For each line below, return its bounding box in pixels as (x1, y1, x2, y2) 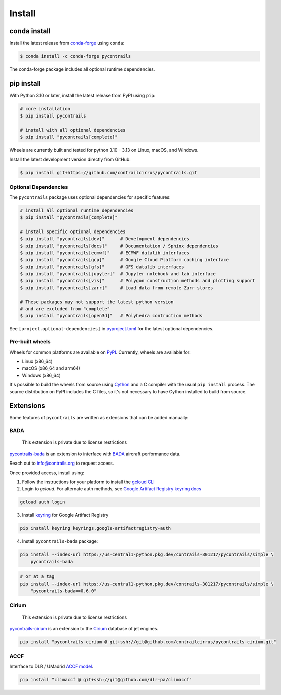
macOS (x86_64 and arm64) (22, 365, 80, 371)
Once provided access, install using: (9, 470, 85, 476)
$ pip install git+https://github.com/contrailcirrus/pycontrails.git (20, 170, 198, 175)
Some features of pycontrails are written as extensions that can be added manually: (9, 415, 189, 421)
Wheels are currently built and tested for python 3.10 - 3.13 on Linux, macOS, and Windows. (9, 147, 199, 153)
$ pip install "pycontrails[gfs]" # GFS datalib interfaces (20, 264, 184, 270)
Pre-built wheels (9, 338, 51, 345)
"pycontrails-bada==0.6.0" (30, 588, 97, 594)
